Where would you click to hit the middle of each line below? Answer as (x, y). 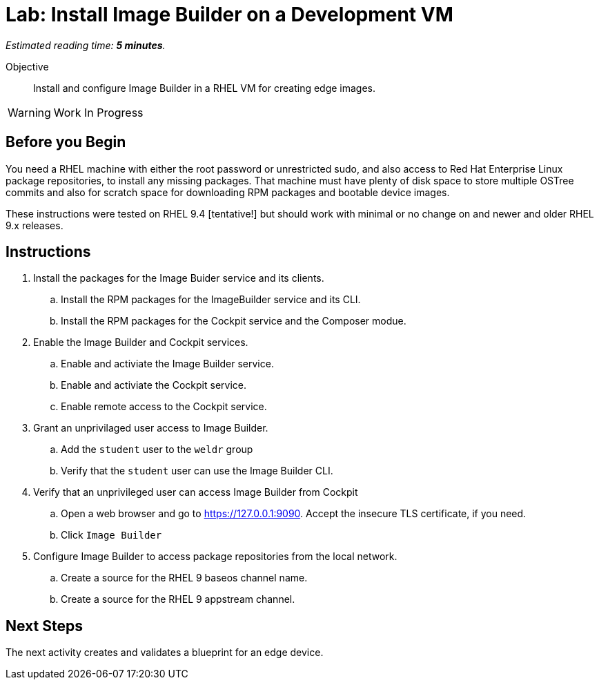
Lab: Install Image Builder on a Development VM (229, 15)
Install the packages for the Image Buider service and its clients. (179, 278)
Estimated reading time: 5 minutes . (86, 45)
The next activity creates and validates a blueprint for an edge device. (165, 653)
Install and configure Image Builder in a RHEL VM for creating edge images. (205, 88)
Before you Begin (66, 142)
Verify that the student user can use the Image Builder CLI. (197, 471)
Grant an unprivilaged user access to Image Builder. (151, 428)
